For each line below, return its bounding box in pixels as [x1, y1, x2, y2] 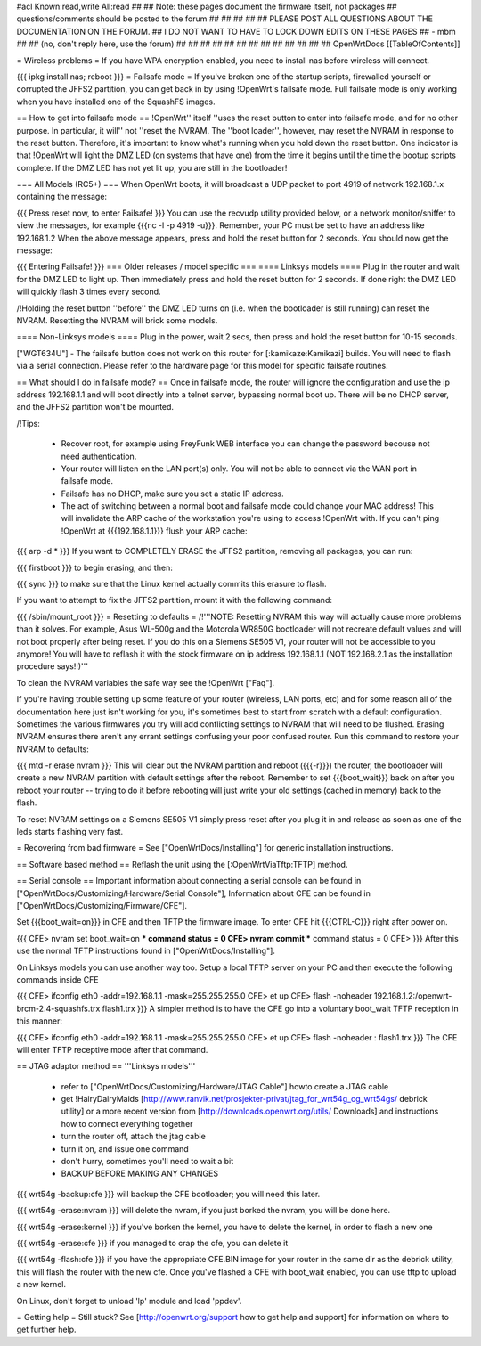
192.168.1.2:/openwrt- [374, 991, 452, 1001]
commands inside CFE [16, 974, 99, 984]
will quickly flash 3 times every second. [16, 286, 161, 298]
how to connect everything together [61, 1118, 193, 1129]
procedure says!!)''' [16, 661, 89, 672]
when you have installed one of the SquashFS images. [16, 96, 216, 107]
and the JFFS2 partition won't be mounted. [16, 402, 174, 412]
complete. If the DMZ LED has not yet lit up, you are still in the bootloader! [16, 162, 288, 173]
